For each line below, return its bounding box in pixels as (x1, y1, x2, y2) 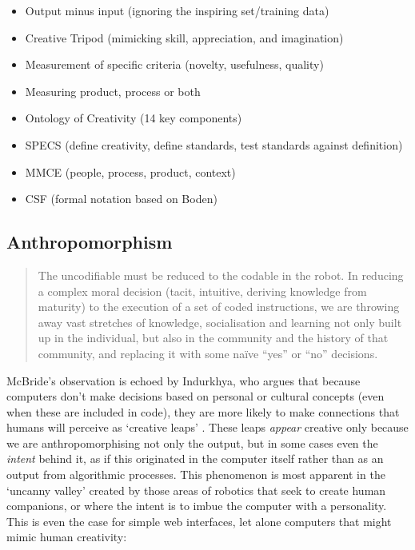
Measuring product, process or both (25, 82, 201, 99)
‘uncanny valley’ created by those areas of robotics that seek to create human (6, 481, 386, 498)
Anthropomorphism (6, 229, 173, 254)
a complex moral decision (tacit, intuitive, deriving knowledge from (38, 282, 367, 299)
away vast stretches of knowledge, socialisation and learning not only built (38, 313, 402, 330)
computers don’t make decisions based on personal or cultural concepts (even (6, 388, 385, 405)
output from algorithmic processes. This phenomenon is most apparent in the (6, 466, 385, 483)
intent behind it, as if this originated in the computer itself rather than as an (6, 450, 384, 467)
